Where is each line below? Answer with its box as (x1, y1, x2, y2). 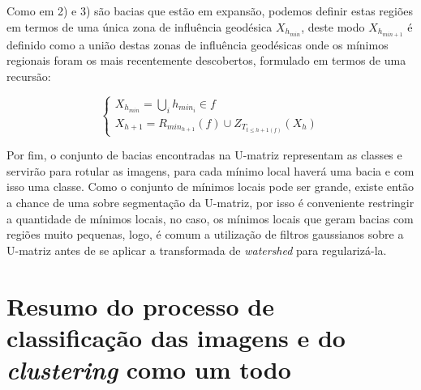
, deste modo (301, 18, 365, 35)
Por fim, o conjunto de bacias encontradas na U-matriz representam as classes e (6, 146, 402, 163)
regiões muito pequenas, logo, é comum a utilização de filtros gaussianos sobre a (6, 226, 404, 243)
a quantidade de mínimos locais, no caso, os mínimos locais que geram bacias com (6, 210, 414, 227)
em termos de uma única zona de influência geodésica (6, 18, 273, 35)
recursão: (6, 67, 51, 84)
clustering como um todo (6, 352, 291, 386)
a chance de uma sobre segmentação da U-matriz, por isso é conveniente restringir (6, 193, 415, 210)
